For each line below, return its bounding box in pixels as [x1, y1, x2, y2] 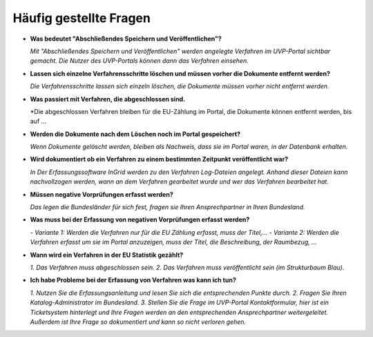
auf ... [30, 117, 47, 126]
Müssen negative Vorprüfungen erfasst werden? [30, 190, 173, 198]
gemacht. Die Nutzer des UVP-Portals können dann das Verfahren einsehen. [30, 57, 249, 65]
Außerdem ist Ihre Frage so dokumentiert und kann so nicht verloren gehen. [30, 318, 247, 326]
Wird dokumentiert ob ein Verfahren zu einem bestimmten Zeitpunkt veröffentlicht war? [30, 155, 289, 164]
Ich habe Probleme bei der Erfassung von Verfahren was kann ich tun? [30, 276, 236, 285]
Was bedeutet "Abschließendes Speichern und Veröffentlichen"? [30, 35, 222, 43]
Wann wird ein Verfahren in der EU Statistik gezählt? [30, 251, 184, 259]
